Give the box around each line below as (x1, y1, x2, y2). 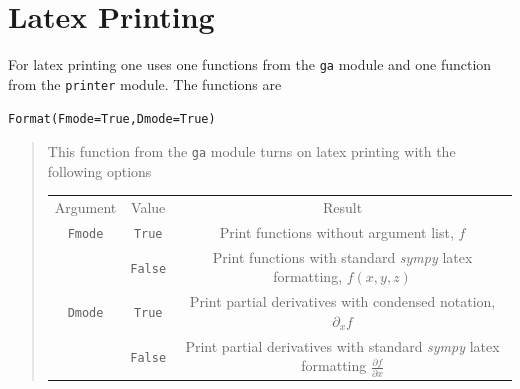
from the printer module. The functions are (8, 73, 282, 94)
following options (47, 160, 152, 181)
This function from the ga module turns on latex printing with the (47, 141, 456, 162)
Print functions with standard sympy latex (212, 246, 473, 267)
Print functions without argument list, (219, 221, 454, 242)
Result (322, 197, 363, 218)
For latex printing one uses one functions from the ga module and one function (8, 54, 492, 75)
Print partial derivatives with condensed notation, (189, 291, 496, 312)
